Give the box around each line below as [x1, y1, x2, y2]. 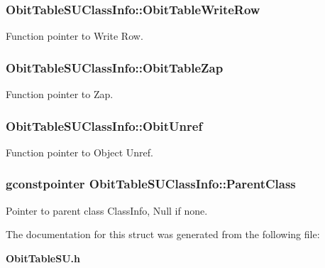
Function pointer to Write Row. [6, 28, 143, 43]
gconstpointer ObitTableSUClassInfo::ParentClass [6, 175, 296, 193]
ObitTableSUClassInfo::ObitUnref [6, 117, 203, 134]
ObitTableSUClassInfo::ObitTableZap [6, 58, 224, 76]
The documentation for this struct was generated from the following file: [6, 227, 320, 242]
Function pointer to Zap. [6, 87, 114, 102]
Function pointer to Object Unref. [6, 144, 153, 159]
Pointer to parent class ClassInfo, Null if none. [6, 203, 208, 218]
